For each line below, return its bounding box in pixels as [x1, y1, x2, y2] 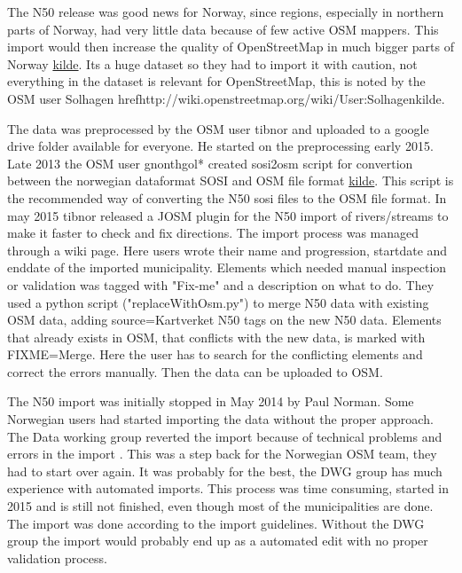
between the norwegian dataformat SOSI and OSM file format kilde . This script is [7, 171, 454, 190]
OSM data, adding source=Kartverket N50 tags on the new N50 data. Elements [7, 310, 442, 329]
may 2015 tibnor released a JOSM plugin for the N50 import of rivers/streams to [7, 206, 449, 224]
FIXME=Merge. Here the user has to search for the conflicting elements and [7, 345, 423, 364]
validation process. [7, 548, 107, 567]
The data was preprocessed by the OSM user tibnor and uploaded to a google [7, 119, 429, 137]
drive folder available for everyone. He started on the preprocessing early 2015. [7, 137, 434, 155]
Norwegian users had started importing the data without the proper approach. [7, 410, 434, 428]
